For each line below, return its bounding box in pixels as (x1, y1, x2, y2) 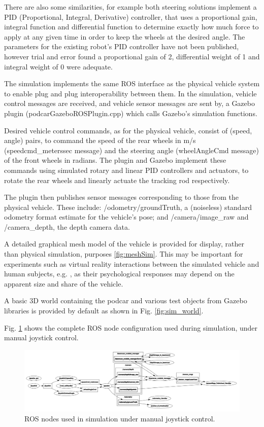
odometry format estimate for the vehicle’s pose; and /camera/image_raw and (4, 211, 249, 222)
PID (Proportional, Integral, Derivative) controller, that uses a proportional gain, (4, 11, 257, 22)
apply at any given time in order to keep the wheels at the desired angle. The (4, 31, 245, 42)
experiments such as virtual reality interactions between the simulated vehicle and (4, 258, 259, 269)
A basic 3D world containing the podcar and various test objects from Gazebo (4, 295, 247, 306)
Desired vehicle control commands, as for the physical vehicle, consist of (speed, (4, 125, 252, 135)
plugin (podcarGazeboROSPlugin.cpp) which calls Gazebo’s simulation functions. (4, 108, 257, 118)
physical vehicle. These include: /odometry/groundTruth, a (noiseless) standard (4, 201, 252, 212)
